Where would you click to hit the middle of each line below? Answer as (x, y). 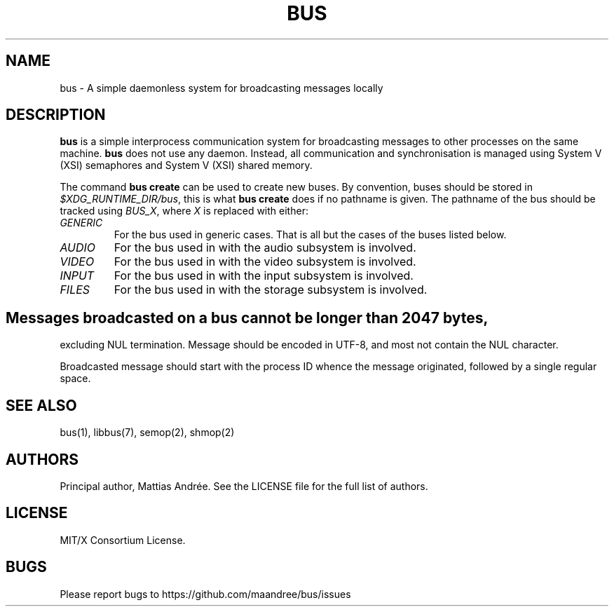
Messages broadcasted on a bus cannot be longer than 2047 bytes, (247, 318)
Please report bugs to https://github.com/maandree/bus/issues (205, 594)
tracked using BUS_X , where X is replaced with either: (184, 211)
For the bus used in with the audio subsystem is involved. (265, 248)
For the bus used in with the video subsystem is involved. (265, 262)
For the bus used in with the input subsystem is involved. (264, 276)
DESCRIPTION (56, 115)
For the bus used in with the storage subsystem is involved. (271, 290)
